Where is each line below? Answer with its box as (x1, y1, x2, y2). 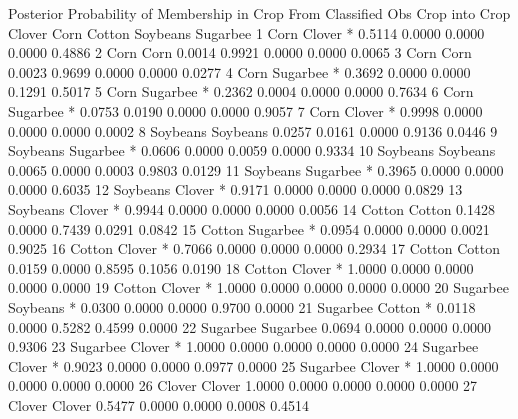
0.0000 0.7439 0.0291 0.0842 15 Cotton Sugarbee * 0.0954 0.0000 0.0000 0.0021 (8, 218, 490, 239)
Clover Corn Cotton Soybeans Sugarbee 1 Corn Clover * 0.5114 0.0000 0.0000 (8, 22, 485, 43)
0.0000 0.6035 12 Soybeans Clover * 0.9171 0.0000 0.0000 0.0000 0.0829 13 (8, 179, 463, 200)
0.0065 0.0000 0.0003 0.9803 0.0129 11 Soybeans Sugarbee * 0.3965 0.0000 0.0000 (8, 159, 504, 180)
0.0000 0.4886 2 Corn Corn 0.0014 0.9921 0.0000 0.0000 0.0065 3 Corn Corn (8, 42, 472, 63)
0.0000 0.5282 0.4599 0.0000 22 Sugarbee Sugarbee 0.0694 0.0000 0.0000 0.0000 (8, 316, 492, 337)
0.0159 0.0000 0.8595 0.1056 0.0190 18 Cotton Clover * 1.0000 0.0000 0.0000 (8, 257, 474, 278)
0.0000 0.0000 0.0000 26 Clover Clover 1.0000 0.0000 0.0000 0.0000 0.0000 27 (8, 375, 478, 396)
